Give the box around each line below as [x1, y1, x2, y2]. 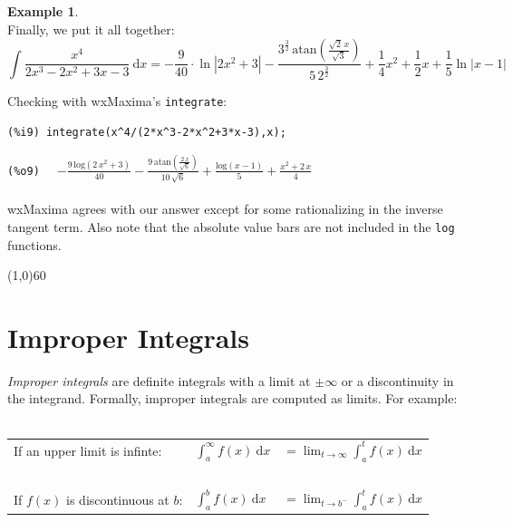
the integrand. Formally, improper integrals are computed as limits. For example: [7, 389, 458, 408]
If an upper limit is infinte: [14, 441, 162, 460]
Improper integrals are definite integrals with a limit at [7, 371, 311, 390]
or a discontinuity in [341, 371, 454, 390]
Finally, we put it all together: [7, 19, 175, 38]
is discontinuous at [66, 489, 169, 508]
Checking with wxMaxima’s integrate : [7, 92, 227, 111]
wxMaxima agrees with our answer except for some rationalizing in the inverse [7, 199, 443, 218]
